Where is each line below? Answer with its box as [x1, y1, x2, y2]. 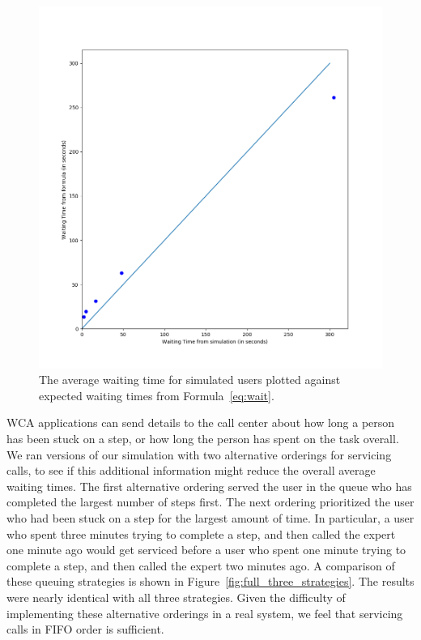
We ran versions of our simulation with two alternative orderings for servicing [6, 446, 392, 463]
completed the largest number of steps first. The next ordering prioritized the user [6, 493, 415, 510]
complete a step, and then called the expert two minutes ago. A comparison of [6, 557, 395, 574]
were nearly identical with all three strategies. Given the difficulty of [6, 588, 346, 605]
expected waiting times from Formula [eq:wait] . [39, 386, 274, 403]
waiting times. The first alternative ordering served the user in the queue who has [6, 477, 412, 494]
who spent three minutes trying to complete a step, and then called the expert [6, 525, 396, 542]
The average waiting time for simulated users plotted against [39, 371, 341, 388]
